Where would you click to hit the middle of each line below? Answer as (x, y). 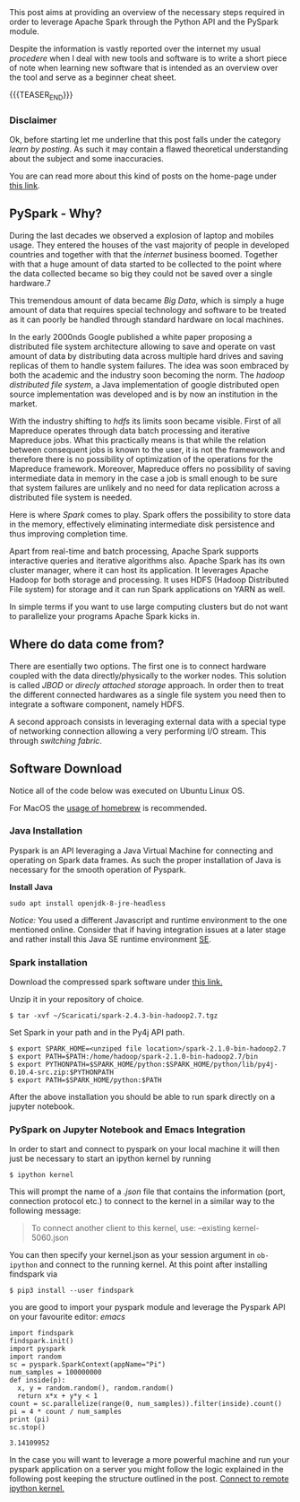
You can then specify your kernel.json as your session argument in (132, 1255)
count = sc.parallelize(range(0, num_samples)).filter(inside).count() (146, 1404)
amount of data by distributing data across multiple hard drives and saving (146, 355)
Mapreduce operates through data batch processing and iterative (130, 430)
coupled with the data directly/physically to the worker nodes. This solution (148, 676)
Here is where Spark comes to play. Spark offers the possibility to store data (150, 514)
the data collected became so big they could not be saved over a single (141, 273)
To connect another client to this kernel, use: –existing (131, 1228)
